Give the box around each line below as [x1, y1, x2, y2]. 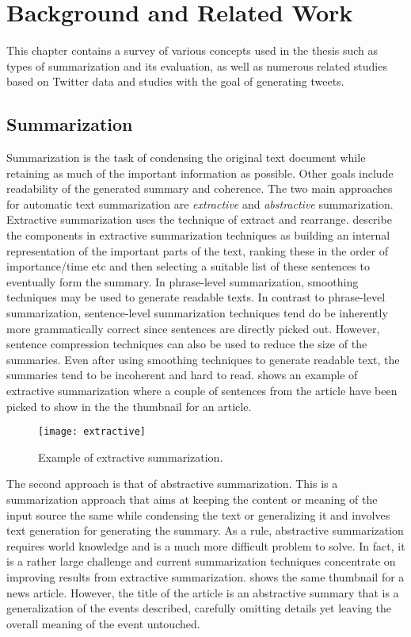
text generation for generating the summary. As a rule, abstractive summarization [6, 522, 404, 539]
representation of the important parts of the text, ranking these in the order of [6, 242, 388, 259]
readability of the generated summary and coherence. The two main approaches [6, 180, 393, 197]
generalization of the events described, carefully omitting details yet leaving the [6, 600, 392, 616]
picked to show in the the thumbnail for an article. [6, 397, 252, 414]
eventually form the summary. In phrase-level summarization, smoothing [6, 273, 359, 290]
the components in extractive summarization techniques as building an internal [6, 227, 390, 244]
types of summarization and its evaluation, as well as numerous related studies [6, 57, 387, 74]
